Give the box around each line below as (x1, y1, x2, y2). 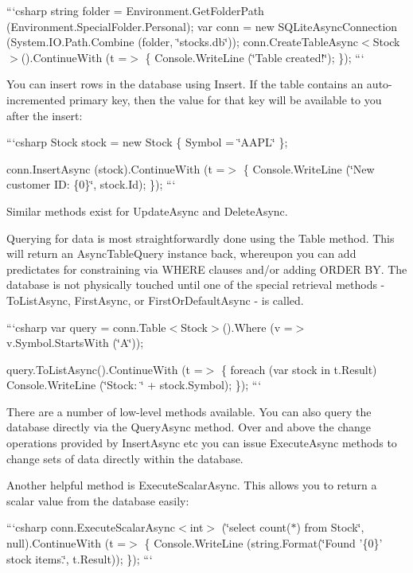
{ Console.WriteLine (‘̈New (243, 160, 375, 177)
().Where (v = (222, 318, 293, 335)
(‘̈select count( (221, 519, 291, 536)
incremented (6, 91, 66, 107)
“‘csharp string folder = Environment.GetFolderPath (6, 2, 264, 18)
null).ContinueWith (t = (6, 535, 127, 552)
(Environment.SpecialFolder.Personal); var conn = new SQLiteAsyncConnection (6, 18, 398, 34)
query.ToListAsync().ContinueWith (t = (6, 361, 203, 377)
